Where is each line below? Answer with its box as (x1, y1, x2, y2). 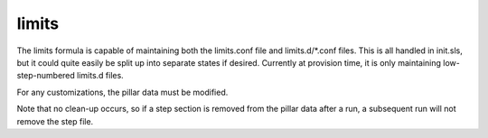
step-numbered (16, 70, 76, 81)
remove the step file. (16, 115, 94, 126)
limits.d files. (77, 70, 124, 81)
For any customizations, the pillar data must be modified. (16, 87, 229, 97)
